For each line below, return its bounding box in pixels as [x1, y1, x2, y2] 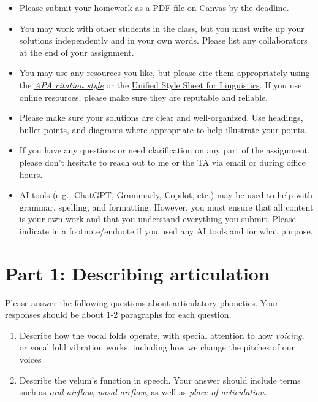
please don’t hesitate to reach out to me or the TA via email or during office [19, 155, 306, 168]
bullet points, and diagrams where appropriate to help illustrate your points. [19, 123, 307, 136]
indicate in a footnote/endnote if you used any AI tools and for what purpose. [19, 224, 313, 237]
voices [19, 353, 42, 365]
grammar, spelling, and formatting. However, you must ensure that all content [19, 200, 314, 213]
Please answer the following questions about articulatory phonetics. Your [5, 296, 279, 309]
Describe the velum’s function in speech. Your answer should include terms [19, 373, 301, 386]
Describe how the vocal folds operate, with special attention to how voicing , [19, 328, 305, 341]
